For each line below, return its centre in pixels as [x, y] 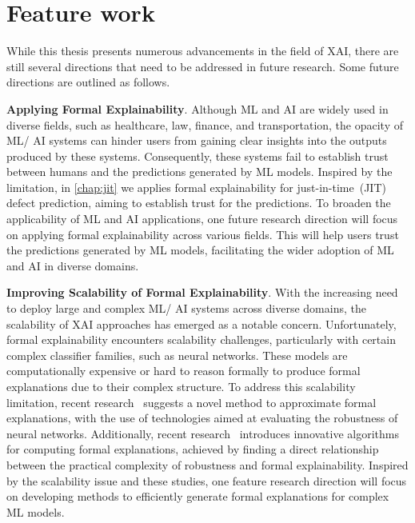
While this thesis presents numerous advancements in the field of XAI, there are [203, 51]
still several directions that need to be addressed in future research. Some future [203, 66]
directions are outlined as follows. [88, 82]
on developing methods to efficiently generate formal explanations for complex [198, 496]
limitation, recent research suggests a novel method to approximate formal [192, 402]
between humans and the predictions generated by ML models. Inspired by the [200, 172]
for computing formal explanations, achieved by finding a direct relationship [193, 449]
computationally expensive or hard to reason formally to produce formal [184, 371]
